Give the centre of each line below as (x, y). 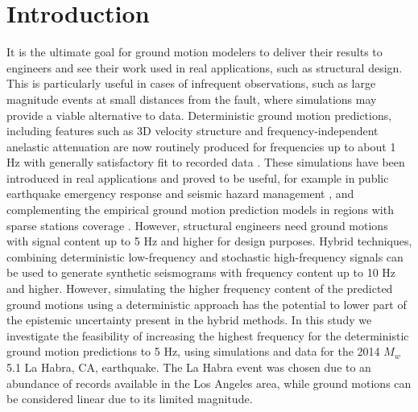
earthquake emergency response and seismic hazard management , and (180, 194)
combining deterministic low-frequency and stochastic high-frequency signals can (205, 256)
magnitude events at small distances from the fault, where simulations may (192, 99)
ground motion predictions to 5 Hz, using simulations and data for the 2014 (193, 351)
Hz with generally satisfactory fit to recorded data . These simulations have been (206, 162)
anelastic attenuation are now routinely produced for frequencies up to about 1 (201, 146)
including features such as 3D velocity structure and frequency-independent (192, 131)
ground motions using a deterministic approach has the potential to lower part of (207, 304)
